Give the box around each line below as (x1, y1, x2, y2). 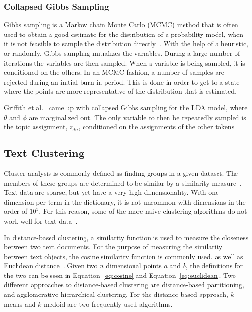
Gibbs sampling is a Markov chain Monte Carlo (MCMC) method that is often (4, 19, 238, 30)
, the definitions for (185, 260, 243, 271)
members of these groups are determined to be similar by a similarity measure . (4, 177, 242, 188)
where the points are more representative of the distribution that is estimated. (4, 86, 236, 96)
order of (4, 206, 27, 216)
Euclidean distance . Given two (4, 260, 98, 271)
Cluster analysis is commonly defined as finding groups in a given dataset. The (4, 168, 238, 178)
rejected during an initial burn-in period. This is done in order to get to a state (4, 76, 240, 87)
